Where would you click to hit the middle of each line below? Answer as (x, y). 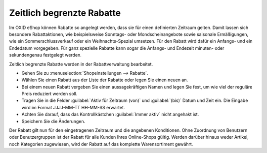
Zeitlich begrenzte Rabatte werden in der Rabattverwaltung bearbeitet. (81, 64)
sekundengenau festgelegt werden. (45, 55)
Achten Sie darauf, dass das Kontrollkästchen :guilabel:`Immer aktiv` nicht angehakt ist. (110, 114)
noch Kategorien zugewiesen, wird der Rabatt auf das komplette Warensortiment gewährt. (101, 144)
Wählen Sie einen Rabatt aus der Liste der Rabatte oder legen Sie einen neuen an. (105, 80)
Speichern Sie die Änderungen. (53, 121)
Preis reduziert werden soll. (49, 94)
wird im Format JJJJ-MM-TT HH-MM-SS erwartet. (73, 107)
